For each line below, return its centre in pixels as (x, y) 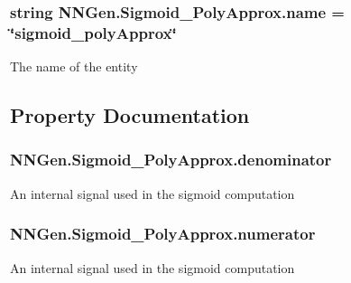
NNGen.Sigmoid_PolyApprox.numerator (163, 234)
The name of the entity (74, 66)
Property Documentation (130, 115)
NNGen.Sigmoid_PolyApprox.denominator (171, 160)
